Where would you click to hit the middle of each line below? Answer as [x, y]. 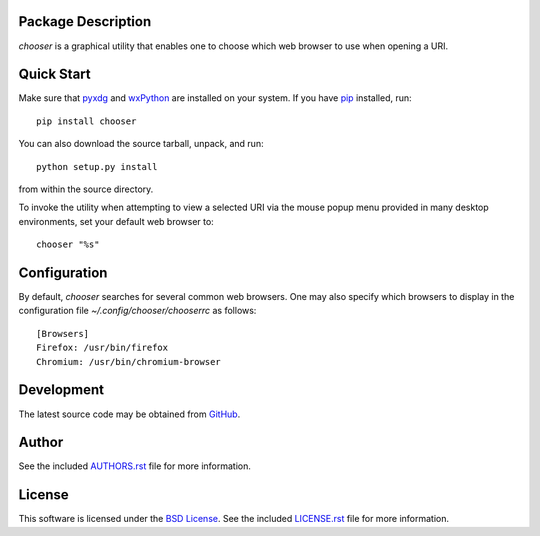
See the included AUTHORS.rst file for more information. [135, 466]
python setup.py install [97, 166]
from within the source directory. [86, 189]
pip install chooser [86, 121]
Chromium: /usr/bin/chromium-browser [129, 361]
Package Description [85, 21]
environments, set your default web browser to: [116, 221]
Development [61, 390]
